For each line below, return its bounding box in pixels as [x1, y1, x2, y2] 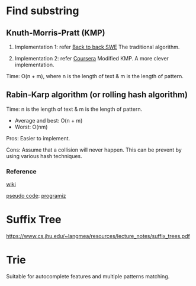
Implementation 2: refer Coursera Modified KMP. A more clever [14, 55, 169, 62]
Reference [6, 167, 37, 175]
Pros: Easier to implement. [6, 134, 70, 142]
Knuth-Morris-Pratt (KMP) [6, 28, 105, 38]
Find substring [6, 4, 79, 18]
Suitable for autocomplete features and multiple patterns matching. [6, 272, 170, 279]
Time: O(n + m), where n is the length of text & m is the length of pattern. [6, 73, 184, 79]
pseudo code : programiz [6, 192, 66, 200]
